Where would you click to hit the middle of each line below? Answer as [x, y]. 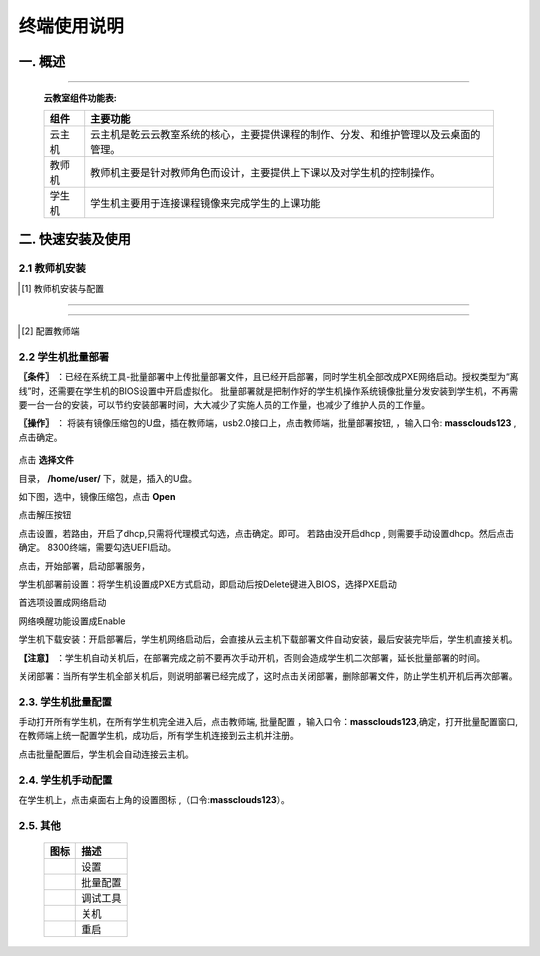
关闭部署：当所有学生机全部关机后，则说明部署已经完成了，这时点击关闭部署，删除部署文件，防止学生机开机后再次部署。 [268, 676]
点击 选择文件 [46, 460]
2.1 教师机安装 [52, 268]
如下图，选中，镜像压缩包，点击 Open [97, 496]
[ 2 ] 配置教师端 [50, 331]
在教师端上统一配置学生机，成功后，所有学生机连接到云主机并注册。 [158, 736]
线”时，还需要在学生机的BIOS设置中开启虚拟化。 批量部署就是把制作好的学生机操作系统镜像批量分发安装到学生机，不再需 [268, 391]
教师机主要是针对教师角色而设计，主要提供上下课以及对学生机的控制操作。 [265, 172]
